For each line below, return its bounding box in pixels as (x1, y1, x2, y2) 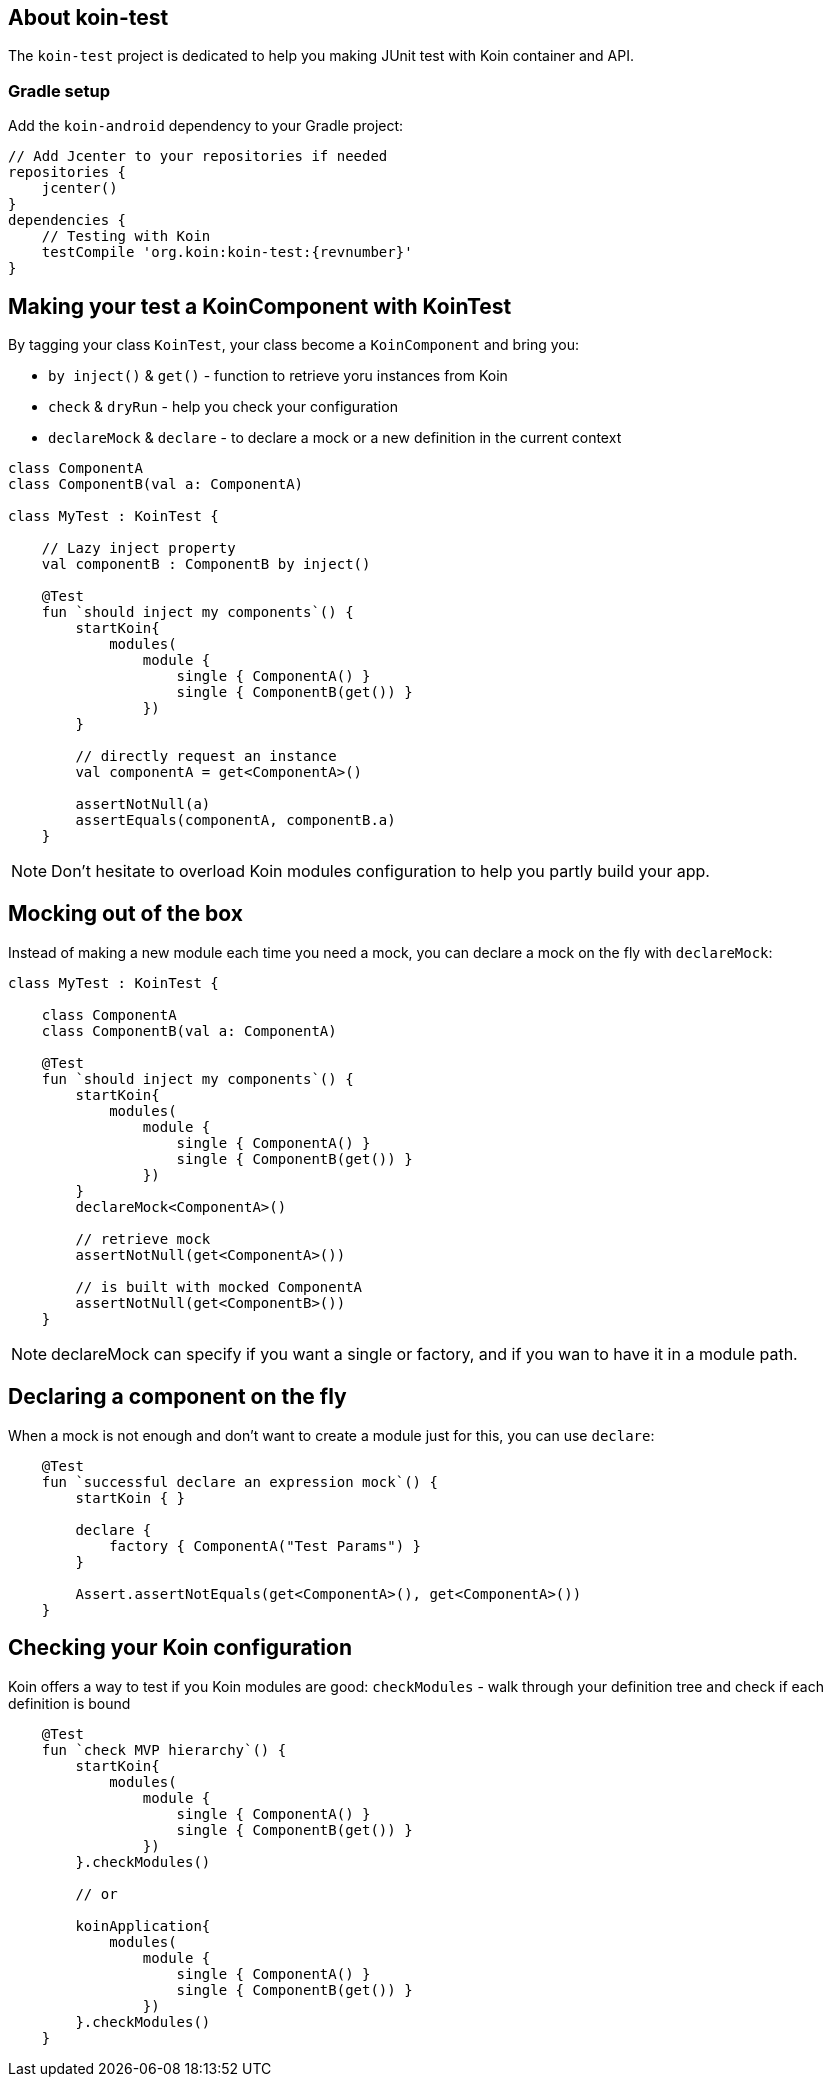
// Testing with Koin (41, 228, 211, 245)
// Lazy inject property (41, 540, 236, 557)
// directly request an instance (75, 748, 337, 765)
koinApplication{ (75, 1917, 211, 1934)
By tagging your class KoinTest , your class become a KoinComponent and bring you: (8, 336, 580, 354)
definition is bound (8, 1694, 131, 1712)
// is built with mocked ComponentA (75, 1278, 363, 1295)
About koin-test (8, 5, 169, 30)
